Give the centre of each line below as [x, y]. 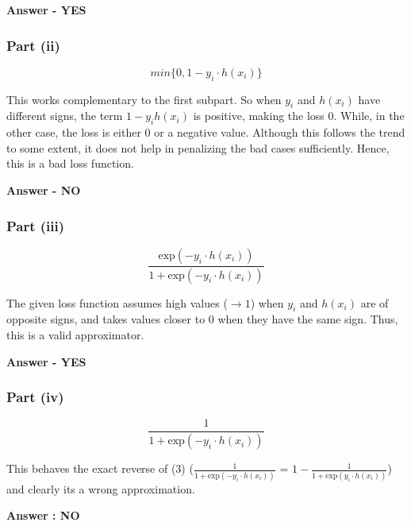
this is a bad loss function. [70, 163]
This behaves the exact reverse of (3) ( [100, 468]
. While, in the [369, 116]
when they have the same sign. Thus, [308, 319]
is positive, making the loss [259, 116]
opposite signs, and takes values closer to [106, 319]
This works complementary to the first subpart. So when [144, 99]
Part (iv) [35, 397]
